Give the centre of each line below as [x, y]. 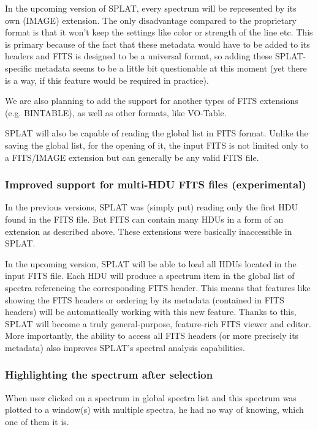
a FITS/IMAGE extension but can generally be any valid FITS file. [132, 157]
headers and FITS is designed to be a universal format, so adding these [139, 56]
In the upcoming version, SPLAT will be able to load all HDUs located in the [151, 263]
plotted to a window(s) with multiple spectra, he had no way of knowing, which [154, 410]
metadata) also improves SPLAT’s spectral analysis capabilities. [125, 347]
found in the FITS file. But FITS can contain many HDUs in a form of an [144, 219]
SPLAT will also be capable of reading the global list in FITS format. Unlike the [157, 133]
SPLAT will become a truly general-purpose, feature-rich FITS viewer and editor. [158, 323]
